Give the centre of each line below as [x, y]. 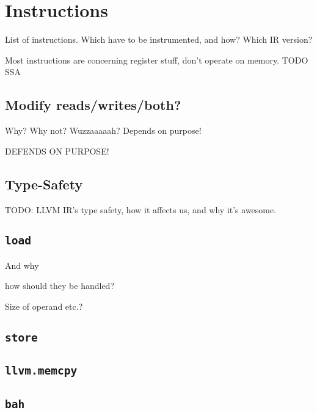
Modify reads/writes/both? [93, 105]
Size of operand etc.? [44, 306]
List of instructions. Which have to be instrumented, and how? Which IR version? [159, 39]
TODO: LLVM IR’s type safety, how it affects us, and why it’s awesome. [141, 209]
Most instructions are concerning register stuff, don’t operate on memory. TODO [157, 60]
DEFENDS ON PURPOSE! [57, 151]
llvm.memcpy [41, 371]
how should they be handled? [60, 286]
